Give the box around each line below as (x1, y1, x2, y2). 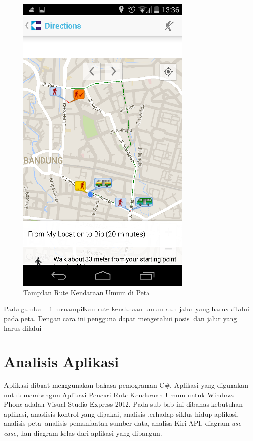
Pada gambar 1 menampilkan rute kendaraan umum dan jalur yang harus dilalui (4, 304, 249, 314)
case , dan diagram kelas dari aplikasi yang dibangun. (4, 428, 162, 438)
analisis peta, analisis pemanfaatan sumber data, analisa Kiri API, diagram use (4, 418, 241, 428)
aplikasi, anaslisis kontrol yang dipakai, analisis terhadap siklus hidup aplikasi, (4, 408, 239, 419)
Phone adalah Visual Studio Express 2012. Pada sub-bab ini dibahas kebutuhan (4, 399, 243, 409)
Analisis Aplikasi (4, 352, 119, 372)
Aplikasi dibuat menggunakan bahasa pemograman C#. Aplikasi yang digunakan (4, 380, 249, 390)
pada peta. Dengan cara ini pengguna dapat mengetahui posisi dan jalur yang (4, 313, 237, 323)
